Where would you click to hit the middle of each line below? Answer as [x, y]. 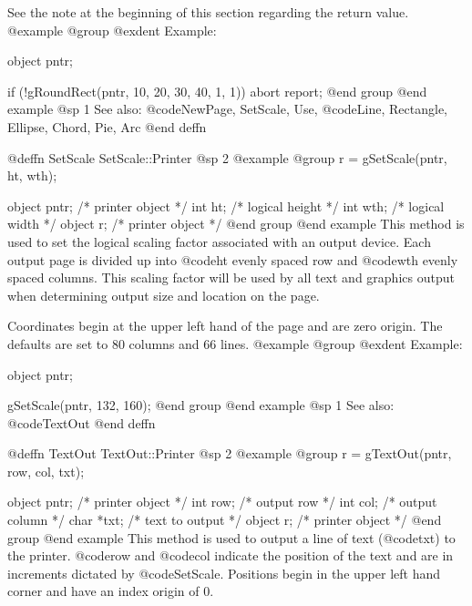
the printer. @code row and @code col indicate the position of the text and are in [231, 555]
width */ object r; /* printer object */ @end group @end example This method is [236, 224]
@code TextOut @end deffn [82, 422]
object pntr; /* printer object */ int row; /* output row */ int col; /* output [222, 502]
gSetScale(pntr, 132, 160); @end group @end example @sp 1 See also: [201, 405]
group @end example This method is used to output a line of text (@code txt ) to [231, 537]
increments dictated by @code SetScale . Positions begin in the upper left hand [224, 573]
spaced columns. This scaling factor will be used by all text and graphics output [231, 277]
